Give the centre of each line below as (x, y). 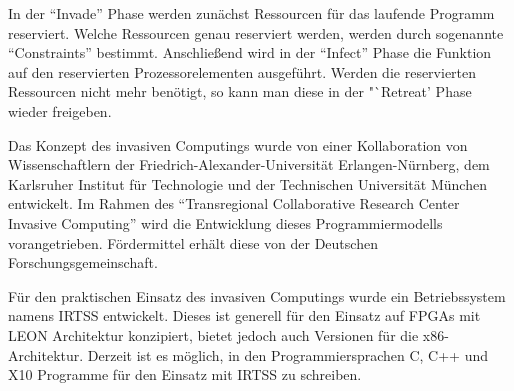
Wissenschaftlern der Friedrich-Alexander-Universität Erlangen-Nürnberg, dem (249, 164)
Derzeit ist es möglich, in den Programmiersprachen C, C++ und (288, 354)
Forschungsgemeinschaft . (83, 262)
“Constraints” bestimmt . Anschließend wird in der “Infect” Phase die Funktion (250, 52)
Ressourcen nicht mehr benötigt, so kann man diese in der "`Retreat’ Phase (240, 91)
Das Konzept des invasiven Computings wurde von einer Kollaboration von (238, 144)
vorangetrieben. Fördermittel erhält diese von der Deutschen (193, 242)
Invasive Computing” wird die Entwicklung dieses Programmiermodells (225, 222)
